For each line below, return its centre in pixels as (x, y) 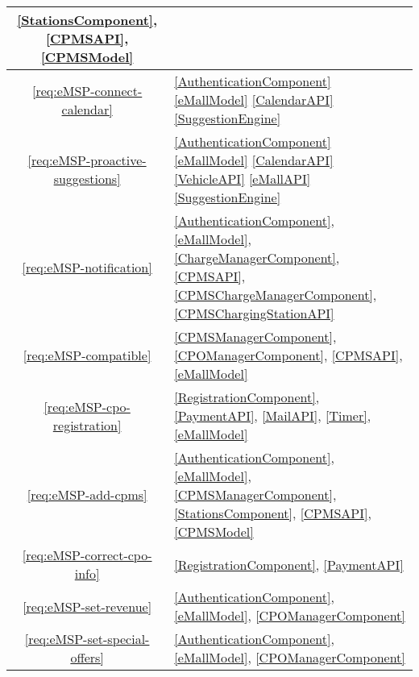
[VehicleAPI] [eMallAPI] (243, 179)
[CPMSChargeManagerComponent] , (276, 295)
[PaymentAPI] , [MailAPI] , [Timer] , (273, 415)
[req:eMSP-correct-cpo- (87, 555)
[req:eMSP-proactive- (87, 160)
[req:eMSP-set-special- (87, 639)
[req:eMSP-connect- (87, 90)
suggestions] (87, 179)
